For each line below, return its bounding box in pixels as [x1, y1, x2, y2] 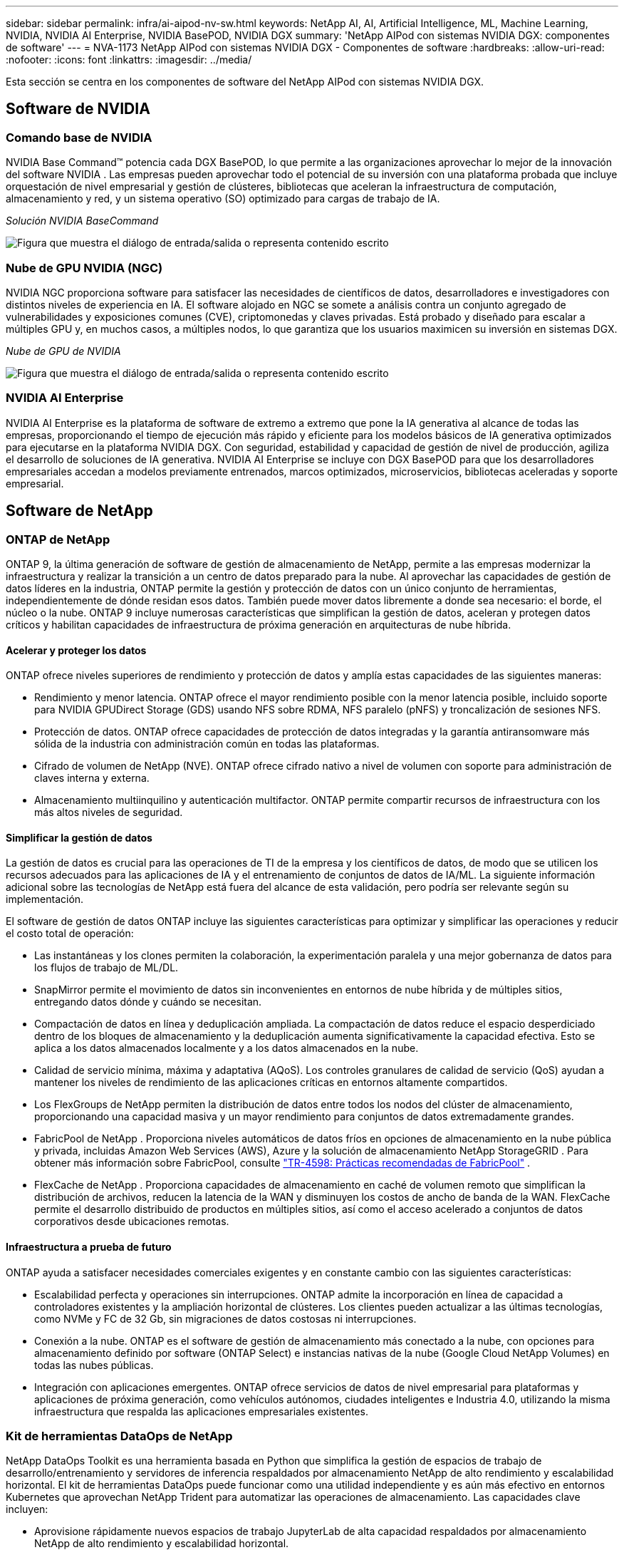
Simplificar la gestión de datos [6, 831, 152, 844]
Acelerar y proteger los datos [6, 644, 147, 656]
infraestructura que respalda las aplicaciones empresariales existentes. [34, 1405, 368, 1417]
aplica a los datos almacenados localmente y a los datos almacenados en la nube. [34, 1042, 419, 1055]
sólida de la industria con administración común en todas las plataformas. [34, 738, 380, 750]
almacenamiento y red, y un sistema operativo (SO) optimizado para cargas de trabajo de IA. [6, 192, 440, 205]
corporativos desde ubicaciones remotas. [34, 1215, 229, 1228]
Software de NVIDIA [6, 100, 150, 118]
